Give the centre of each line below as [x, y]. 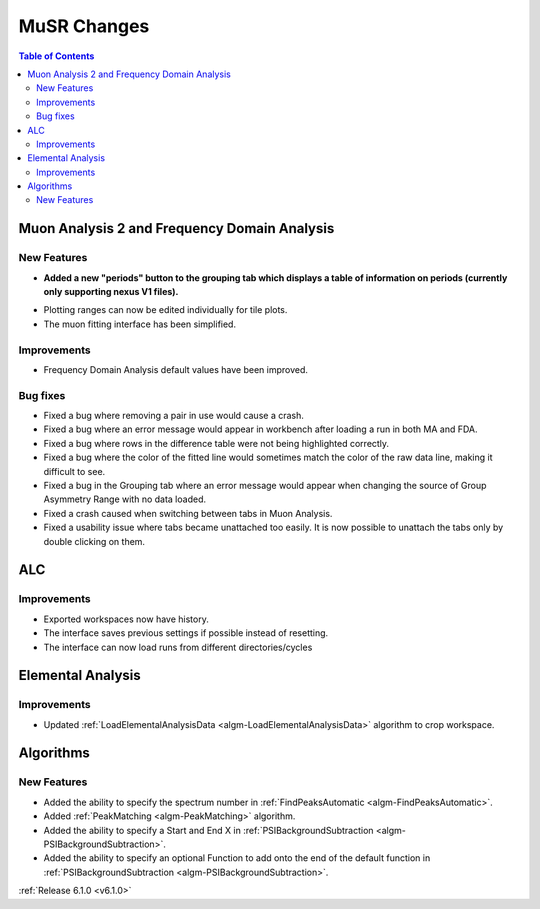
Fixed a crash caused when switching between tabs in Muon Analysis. [188, 513]
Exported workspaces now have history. [126, 619]
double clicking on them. [94, 541]
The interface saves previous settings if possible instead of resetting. [186, 633]
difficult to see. [74, 471]
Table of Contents [56, 56]
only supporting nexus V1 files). [111, 291]
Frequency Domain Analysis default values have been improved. [176, 369]
